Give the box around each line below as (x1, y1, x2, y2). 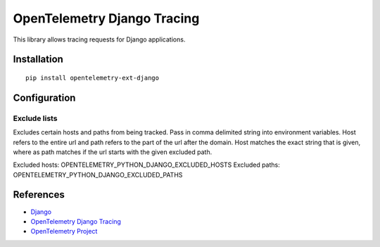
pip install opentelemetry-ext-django (25, 74, 160, 82)
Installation (13, 53, 63, 65)
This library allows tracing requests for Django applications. (13, 35, 186, 44)
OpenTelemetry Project (30, 227, 98, 236)
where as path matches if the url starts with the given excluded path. (13, 148, 213, 156)
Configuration (13, 91, 76, 103)
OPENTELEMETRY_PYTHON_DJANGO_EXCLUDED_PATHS (13, 170, 183, 179)
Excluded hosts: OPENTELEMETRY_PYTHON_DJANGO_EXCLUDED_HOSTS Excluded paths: (13, 160, 281, 169)
